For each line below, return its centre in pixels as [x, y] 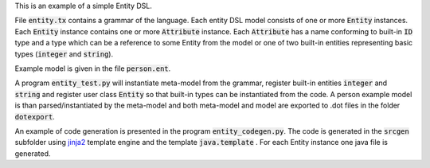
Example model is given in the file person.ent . [93, 68]
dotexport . [35, 116]
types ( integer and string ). [64, 54]
